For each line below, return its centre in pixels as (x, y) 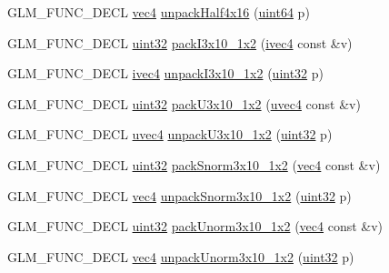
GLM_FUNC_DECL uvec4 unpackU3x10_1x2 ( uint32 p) (170, 134)
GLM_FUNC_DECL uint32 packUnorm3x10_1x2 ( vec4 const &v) (195, 226)
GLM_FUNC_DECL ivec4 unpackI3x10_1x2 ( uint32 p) (166, 73)
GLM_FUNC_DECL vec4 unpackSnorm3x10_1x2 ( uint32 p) (180, 195)
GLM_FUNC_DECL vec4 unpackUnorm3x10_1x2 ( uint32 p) (181, 256)
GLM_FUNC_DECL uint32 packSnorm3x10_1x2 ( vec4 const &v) (194, 164)
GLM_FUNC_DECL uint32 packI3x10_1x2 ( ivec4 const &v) (180, 42)
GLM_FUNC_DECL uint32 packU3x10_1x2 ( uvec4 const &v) (184, 103)
